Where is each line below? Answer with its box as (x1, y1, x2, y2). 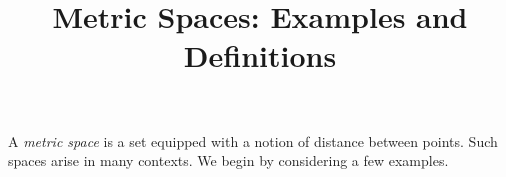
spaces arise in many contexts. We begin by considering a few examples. (8, 150, 449, 171)
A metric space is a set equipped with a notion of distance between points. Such (8, 130, 498, 151)
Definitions (183, 35, 337, 76)
